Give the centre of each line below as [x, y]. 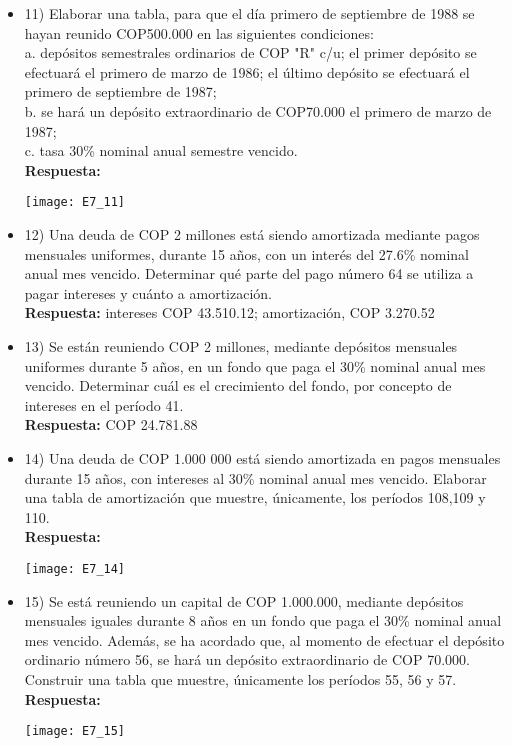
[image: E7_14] [75, 568]
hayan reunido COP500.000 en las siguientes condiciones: [199, 32]
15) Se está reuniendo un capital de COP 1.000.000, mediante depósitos [244, 600]
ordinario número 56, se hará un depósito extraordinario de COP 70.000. [247, 659]
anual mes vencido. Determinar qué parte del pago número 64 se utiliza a [249, 273]
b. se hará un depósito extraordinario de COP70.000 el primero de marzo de [258, 110]
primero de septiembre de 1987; [120, 91]
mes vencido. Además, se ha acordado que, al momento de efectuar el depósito [264, 639]
